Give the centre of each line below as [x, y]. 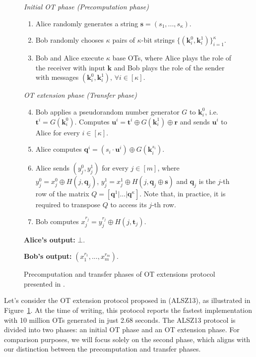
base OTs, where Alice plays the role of [172, 58]
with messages [57, 77]
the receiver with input [70, 67]
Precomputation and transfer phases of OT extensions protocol [120, 274]
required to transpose [68, 205]
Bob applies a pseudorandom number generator [107, 111]
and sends [195, 121]
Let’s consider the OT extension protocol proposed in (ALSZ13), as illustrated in [127, 300]
